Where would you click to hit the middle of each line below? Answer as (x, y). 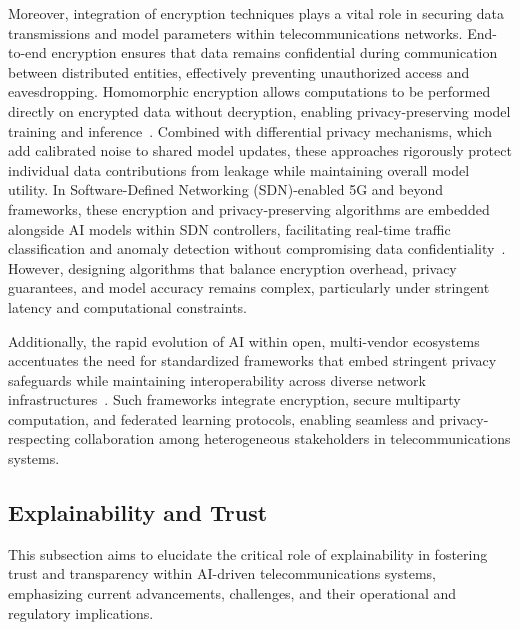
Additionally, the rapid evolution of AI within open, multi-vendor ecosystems (244, 340)
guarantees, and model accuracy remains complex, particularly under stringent (249, 287)
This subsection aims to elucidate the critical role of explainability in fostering (248, 553)
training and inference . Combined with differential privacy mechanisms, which (250, 130)
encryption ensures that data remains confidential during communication (274, 52)
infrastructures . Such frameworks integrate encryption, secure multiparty (234, 399)
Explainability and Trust (138, 512)
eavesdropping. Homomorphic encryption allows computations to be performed (249, 91)
